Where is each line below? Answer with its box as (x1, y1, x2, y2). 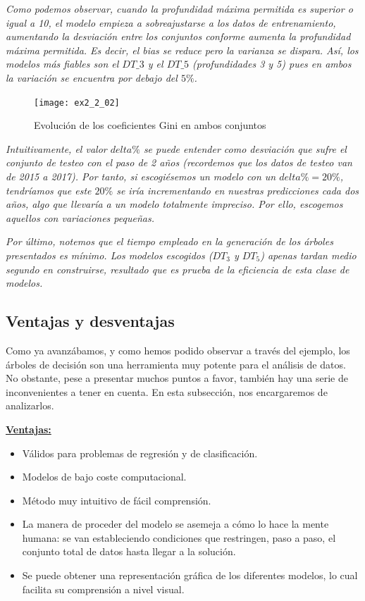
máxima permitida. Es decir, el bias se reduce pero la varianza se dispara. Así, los (6, 42, 359, 57)
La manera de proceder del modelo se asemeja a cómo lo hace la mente (22, 516, 329, 531)
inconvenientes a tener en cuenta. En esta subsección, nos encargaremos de (6, 384, 328, 399)
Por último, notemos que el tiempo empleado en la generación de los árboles (6, 234, 333, 249)
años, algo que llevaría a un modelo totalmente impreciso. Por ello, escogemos (6, 197, 343, 211)
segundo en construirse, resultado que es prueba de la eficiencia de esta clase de (6, 261, 349, 276)
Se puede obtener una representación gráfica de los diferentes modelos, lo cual (22, 568, 358, 583)
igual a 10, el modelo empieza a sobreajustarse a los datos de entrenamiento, (6, 15, 336, 30)
